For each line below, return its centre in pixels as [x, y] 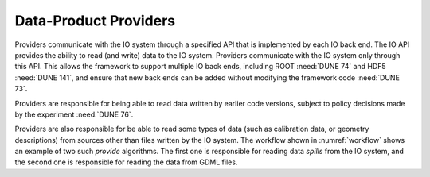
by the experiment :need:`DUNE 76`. [74, 114]
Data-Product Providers [95, 21]
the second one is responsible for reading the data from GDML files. [126, 162]
